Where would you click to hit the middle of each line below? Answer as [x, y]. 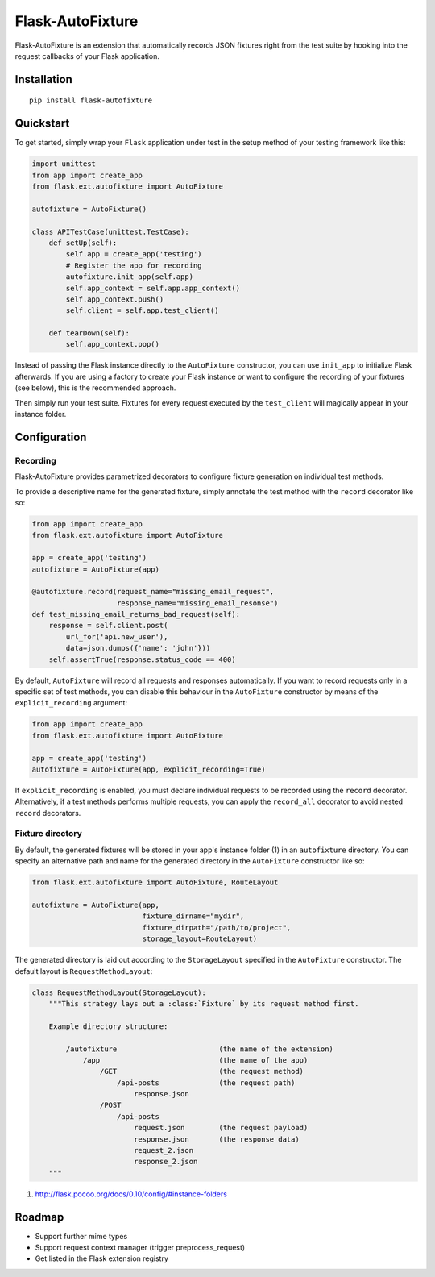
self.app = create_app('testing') [134, 254]
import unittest [64, 164]
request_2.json [163, 1150]
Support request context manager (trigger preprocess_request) [140, 1248]
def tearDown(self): [89, 333]
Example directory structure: [108, 1026]
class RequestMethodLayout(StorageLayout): [119, 992]
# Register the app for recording [134, 265]
